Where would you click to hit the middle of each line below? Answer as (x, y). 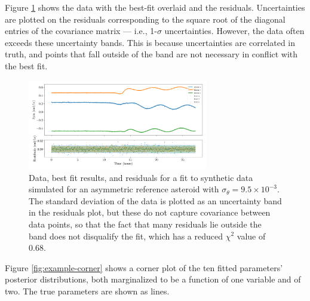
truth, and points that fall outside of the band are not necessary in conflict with (151, 54)
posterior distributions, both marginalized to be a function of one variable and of (153, 279)
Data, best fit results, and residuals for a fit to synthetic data (141, 177)
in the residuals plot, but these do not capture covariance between (150, 212)
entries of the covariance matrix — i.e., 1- (81, 31)
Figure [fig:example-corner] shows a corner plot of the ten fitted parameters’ (144, 267)
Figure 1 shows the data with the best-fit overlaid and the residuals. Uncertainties (155, 7)
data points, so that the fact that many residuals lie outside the (145, 224)
